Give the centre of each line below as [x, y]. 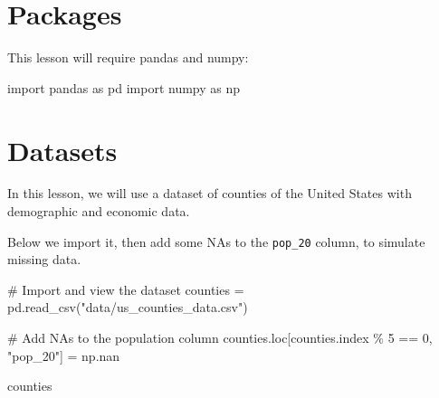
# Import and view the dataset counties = [126, 289]
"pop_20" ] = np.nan [64, 355]
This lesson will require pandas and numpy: [128, 57]
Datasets [62, 150]
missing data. [44, 259]
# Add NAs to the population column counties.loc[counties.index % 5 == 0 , [220, 338]
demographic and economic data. [99, 211]
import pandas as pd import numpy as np [124, 87]
